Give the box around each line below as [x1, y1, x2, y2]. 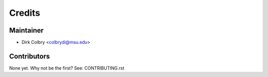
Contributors [9, 52, 50, 60]
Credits [9, 7, 41, 18]
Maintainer [9, 26, 44, 35]
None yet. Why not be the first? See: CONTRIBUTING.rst [9, 65, 125, 71]
